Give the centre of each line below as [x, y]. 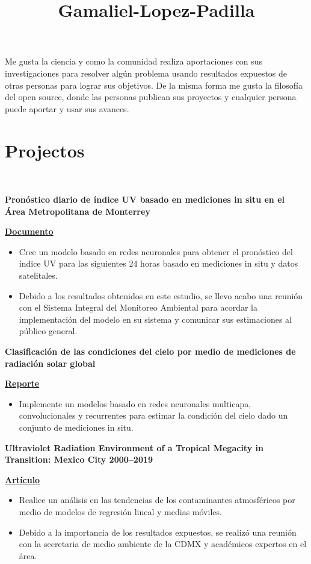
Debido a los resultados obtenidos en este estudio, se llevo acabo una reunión [161, 295]
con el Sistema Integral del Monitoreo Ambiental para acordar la [138, 307]
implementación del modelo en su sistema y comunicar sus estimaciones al [155, 319]
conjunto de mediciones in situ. [76, 427]
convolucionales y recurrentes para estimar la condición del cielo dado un [153, 415]
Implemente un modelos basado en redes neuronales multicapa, [135, 403]
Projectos [45, 150]
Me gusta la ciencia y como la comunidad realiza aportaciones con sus [134, 61]
